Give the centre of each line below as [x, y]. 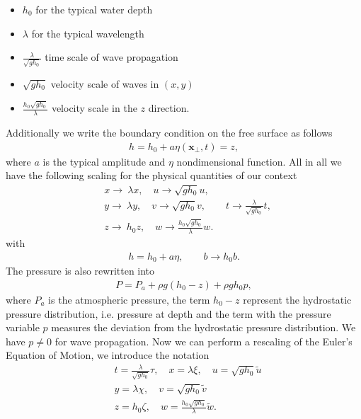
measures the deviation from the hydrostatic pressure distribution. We [204, 327]
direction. [169, 108]
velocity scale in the [94, 108]
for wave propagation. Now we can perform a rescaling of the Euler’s [204, 341]
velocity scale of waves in [105, 83]
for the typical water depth [94, 9]
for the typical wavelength [88, 33]
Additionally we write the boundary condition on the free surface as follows [169, 133]
